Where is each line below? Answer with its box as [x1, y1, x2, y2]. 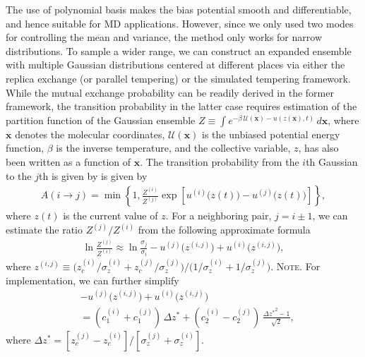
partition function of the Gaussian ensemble [6, 112, 196, 127]
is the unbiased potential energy [202, 126, 340, 141]
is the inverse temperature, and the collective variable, [56, 140, 291, 155]
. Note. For [270, 259, 321, 274]
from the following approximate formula [138, 222, 311, 237]
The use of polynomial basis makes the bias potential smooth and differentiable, [6, 2, 352, 16]
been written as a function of [6, 154, 131, 169]
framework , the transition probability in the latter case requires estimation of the [6, 99, 357, 114]
